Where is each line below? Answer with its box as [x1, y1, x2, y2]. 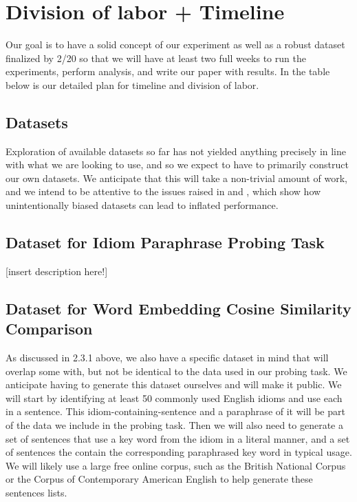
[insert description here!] [6, 263, 108, 278]
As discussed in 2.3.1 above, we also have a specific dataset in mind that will [6, 350, 329, 365]
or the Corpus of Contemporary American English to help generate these [6, 472, 313, 486]
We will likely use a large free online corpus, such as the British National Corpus [6, 458, 346, 472]
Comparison [6, 318, 93, 339]
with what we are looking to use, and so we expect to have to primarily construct [6, 157, 349, 172]
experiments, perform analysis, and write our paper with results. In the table [6, 64, 330, 79]
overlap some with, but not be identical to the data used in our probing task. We [6, 363, 347, 378]
